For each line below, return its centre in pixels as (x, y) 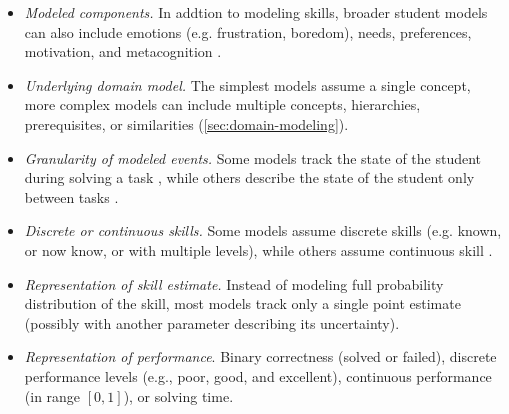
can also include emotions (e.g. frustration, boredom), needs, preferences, (248, 31)
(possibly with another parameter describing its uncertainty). (212, 322)
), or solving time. (178, 395)
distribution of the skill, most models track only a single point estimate (242, 303)
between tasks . (71, 196)
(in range (52, 395)
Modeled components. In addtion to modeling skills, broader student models (256, 12)
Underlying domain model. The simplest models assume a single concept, (247, 84)
